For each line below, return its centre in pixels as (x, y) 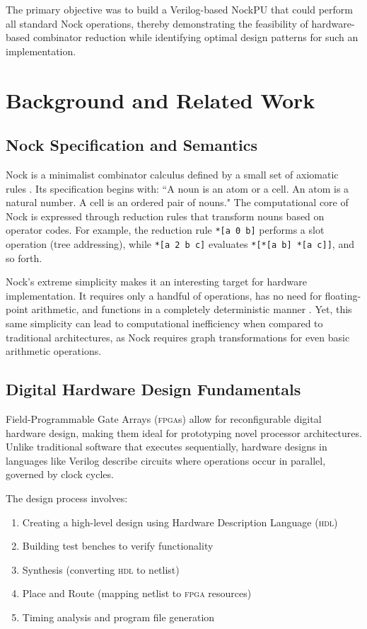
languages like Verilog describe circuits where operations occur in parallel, (166, 460)
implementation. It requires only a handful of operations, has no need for (164, 295)
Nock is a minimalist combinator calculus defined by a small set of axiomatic (172, 174)
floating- (343, 295)
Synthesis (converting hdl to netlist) (101, 569)
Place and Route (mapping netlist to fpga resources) (137, 593)
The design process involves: (67, 498)
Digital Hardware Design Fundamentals (153, 389)
